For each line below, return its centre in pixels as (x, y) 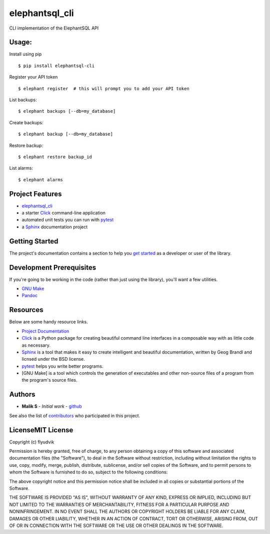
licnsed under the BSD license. (53, 359)
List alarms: (21, 168)
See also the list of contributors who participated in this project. (75, 415)
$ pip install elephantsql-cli (56, 66)
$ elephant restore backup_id (55, 157)
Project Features (35, 194)
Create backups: (26, 122)
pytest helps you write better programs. (62, 366)
